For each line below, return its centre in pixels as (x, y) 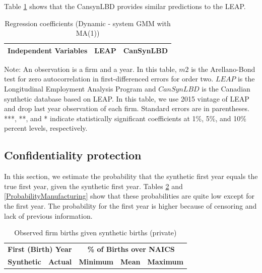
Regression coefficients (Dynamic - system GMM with (88, 23)
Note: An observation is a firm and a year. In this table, (90, 69)
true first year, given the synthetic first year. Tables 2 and (93, 186)
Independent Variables (48, 50)
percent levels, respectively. (46, 128)
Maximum (165, 261)
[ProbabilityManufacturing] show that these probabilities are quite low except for (129, 196)
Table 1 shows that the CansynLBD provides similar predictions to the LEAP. (125, 6)
